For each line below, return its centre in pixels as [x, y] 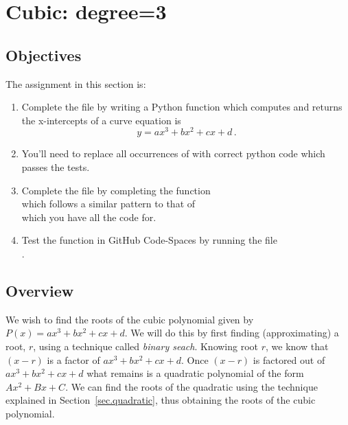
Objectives [44, 55]
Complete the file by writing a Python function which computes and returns [182, 107]
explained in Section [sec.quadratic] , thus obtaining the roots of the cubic [161, 400]
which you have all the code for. [89, 217]
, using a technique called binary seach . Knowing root [146, 346]
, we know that [297, 346]
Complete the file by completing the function [116, 190]
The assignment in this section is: [76, 83]
